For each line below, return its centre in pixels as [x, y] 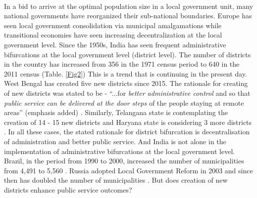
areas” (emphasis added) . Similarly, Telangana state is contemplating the [116, 112]
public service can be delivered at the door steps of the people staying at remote [124, 102]
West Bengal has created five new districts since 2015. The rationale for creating [126, 83]
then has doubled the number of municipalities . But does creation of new [116, 180]
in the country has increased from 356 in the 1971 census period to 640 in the [122, 64]
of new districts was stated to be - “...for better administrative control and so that [127, 93]
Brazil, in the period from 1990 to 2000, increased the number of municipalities [124, 161]
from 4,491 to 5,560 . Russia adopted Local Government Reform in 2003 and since [128, 170]
